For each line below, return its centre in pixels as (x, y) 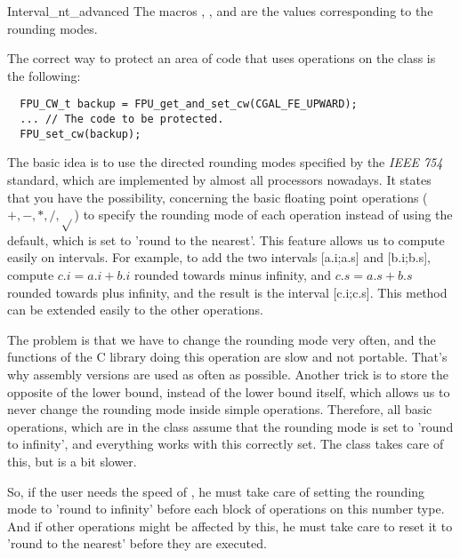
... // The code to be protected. (122, 120)
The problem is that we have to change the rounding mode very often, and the (222, 339)
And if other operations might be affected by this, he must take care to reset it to (230, 526)
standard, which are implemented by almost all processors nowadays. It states (219, 179)
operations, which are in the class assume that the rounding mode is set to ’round (230, 426)
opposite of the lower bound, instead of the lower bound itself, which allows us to (229, 391)
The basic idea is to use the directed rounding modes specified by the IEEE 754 (225, 162)
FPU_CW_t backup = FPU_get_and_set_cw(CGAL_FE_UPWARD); (189, 104)
